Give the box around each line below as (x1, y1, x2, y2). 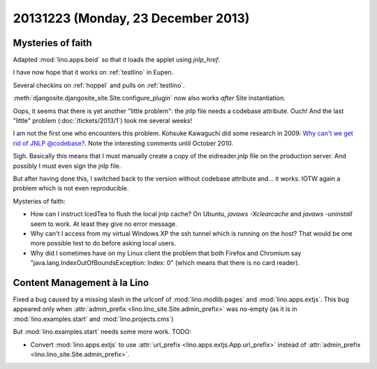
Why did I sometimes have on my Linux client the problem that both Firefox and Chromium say (30, 248, 302, 257)
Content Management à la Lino (13, 276, 149, 289)
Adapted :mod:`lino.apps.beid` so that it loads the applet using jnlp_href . (13, 56, 221, 64)
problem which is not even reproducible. (13, 184, 129, 193)
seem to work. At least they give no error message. (30, 220, 177, 228)
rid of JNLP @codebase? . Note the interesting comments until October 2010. (13, 139, 234, 147)
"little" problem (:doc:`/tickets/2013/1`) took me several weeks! (13, 116, 193, 125)
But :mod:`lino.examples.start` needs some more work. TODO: (13, 328, 192, 336)
